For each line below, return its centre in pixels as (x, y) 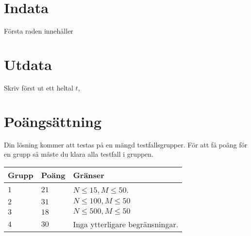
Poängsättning (53, 121)
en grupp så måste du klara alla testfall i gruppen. (79, 154)
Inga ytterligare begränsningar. (126, 224)
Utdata (28, 64)
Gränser (89, 175)
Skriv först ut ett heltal (39, 87)
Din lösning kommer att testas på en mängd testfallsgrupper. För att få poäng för (126, 144)
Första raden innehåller (39, 31)
